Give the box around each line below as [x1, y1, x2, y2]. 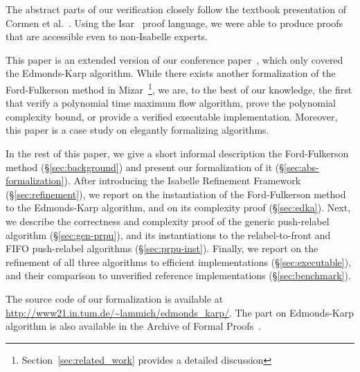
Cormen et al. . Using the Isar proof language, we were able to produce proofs [6, 15, 343, 30]
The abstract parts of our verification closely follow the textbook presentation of [6, 2, 347, 16]
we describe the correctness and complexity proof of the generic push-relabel [6, 213, 330, 228]
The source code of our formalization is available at [6, 291, 224, 305]
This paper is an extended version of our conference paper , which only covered [6, 52, 343, 67]
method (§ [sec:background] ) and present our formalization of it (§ [6, 159, 285, 174]
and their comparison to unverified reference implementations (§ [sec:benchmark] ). [6, 268, 351, 283]
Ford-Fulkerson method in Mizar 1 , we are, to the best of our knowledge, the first [6, 80, 352, 96]
